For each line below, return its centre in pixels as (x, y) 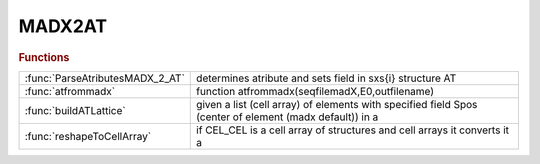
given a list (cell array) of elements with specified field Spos (337, 104)
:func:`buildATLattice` (75, 110)
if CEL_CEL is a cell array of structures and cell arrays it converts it (353, 130)
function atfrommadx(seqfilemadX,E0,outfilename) (315, 91)
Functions (44, 57)
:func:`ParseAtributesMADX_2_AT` (104, 78)
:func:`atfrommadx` (69, 91)
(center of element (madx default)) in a (287, 117)
